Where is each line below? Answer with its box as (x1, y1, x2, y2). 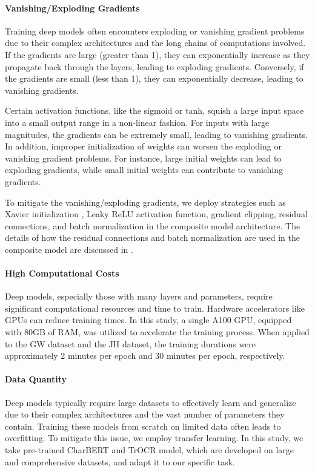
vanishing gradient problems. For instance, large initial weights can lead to (5, 151, 282, 164)
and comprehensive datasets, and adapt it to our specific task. (5, 455, 236, 468)
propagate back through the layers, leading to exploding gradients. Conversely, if (5, 60, 304, 73)
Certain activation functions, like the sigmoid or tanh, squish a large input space (5, 104, 304, 117)
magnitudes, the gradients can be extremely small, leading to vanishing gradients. (5, 128, 308, 140)
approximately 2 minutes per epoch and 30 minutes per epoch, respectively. (5, 349, 285, 362)
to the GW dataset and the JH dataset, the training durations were (5, 337, 256, 350)
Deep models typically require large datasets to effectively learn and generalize (5, 396, 296, 408)
